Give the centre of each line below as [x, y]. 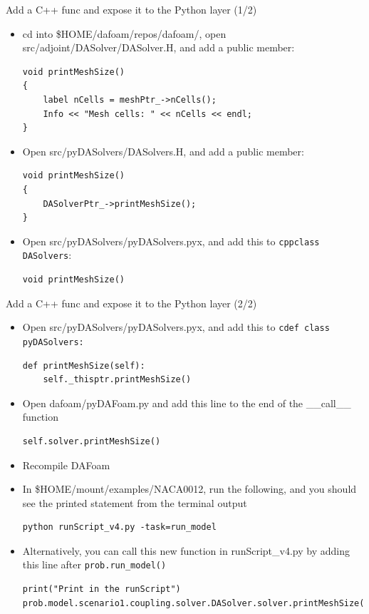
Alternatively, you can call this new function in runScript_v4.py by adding [186, 550]
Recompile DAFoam [66, 465]
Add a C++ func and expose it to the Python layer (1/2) [131, 9]
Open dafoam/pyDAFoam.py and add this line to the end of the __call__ [187, 403]
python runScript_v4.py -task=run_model [119, 527]
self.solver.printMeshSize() [92, 441]
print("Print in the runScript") [102, 589]
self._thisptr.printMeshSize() [117, 380]
